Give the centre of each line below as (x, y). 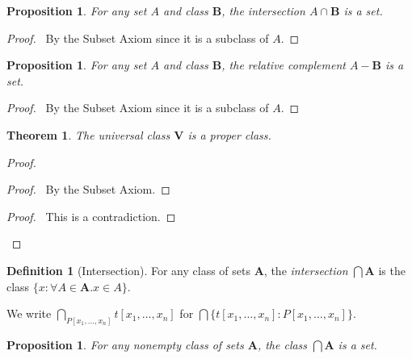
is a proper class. (229, 134)
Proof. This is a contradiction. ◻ (91, 216)
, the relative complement (284, 65)
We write (29, 313)
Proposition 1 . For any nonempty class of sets (125, 344)
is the (392, 270)
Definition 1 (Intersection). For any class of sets (129, 270)
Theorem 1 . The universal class (88, 134)
